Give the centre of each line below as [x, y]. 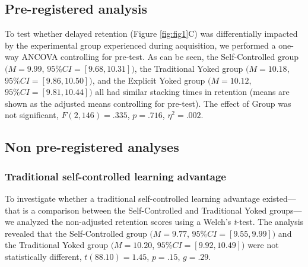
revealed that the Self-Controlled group [76, 233]
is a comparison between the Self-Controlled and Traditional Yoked [145, 210]
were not [263, 245]
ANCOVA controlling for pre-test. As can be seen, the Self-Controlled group [160, 57]
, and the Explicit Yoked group [149, 80]
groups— [285, 210]
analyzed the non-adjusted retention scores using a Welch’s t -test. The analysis [160, 222]
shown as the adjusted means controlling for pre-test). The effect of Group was [148, 103]
